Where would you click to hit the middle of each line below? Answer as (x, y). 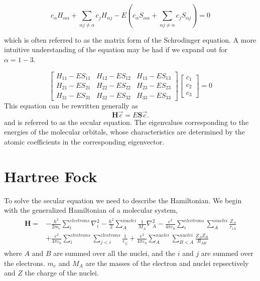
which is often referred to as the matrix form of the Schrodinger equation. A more (130, 39)
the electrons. (25, 263)
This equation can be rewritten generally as (71, 105)
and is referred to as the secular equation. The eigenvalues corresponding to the (126, 122)
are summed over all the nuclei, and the (114, 253)
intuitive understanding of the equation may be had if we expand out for (116, 49)
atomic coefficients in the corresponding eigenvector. (84, 141)
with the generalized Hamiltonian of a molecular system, (91, 210)
